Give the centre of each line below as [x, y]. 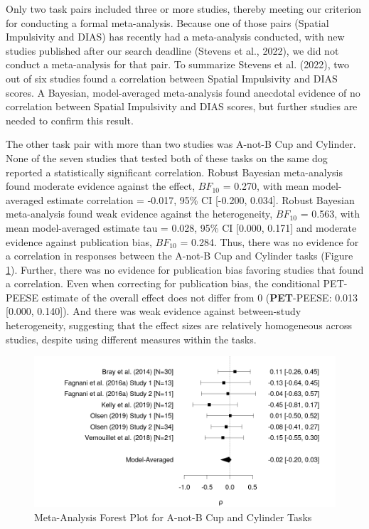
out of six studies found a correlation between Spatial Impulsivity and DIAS [172, 78]
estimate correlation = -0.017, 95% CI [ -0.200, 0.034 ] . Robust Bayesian [200, 199]
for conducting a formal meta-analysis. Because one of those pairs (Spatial [167, 22]
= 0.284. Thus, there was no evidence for [269, 241]
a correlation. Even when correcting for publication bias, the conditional [163, 283]
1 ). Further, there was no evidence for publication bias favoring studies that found [185, 269]
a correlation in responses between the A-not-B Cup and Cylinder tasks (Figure [180, 256]
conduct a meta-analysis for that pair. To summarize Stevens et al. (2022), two [177, 64]
